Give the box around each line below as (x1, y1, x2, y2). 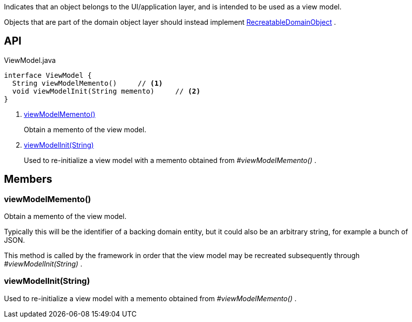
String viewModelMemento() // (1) (12, 79, 163, 87)
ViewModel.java (4, 55, 56, 64)
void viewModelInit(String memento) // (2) (12, 87, 201, 95)
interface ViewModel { (4, 71, 92, 79)
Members (4, 173, 53, 186)
